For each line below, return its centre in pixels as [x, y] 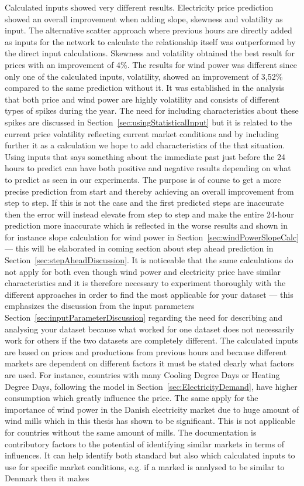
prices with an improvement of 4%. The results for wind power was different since [151, 64]
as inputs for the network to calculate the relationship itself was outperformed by [150, 41]
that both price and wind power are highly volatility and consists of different [142, 99]
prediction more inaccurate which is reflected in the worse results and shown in [146, 225]
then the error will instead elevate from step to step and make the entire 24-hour [149, 214]
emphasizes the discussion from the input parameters [100, 306]
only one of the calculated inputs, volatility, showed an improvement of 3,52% [144, 76]
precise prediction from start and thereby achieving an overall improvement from [149, 191]
